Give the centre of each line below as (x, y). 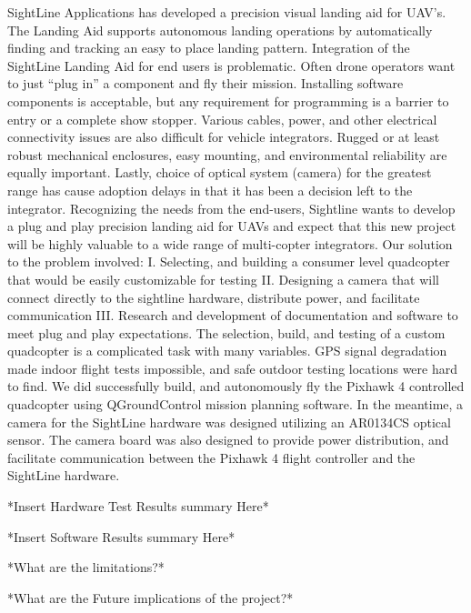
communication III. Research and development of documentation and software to (233, 315)
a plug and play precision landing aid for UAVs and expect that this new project (232, 226)
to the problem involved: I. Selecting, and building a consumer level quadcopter (229, 261)
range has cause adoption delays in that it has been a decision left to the (210, 190)
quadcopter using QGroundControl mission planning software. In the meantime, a (235, 404)
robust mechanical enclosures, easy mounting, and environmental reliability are (227, 154)
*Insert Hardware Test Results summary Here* (138, 506)
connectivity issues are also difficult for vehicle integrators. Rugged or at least (224, 137)
